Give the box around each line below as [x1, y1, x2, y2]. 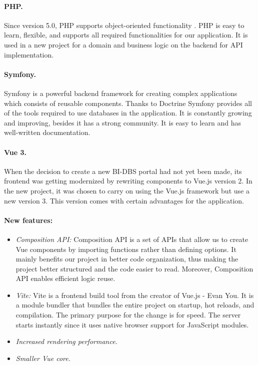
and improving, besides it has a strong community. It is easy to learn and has [4, 117, 241, 127]
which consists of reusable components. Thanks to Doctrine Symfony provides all [4, 97, 252, 108]
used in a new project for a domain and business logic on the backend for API [4, 39, 243, 49]
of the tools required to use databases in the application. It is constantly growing [4, 107, 252, 118]
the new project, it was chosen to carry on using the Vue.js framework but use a [4, 185, 249, 195]
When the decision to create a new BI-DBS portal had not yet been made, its [4, 165, 242, 176]
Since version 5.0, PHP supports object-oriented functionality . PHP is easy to [4, 19, 244, 30]
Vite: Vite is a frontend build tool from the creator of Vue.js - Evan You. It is [15, 289, 254, 300]
